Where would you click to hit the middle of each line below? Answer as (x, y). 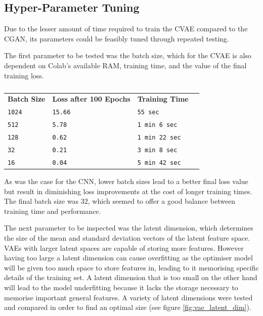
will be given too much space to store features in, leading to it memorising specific (131, 267)
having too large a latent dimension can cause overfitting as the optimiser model (128, 258)
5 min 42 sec (159, 163)
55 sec (148, 112)
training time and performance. (53, 211)
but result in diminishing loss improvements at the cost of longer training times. (128, 191)
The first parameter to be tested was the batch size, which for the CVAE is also (128, 55)
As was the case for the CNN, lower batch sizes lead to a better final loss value (126, 181)
